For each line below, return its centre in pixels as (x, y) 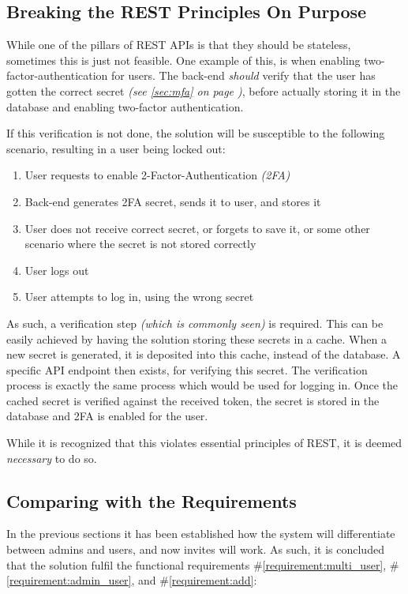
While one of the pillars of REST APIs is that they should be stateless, (179, 45)
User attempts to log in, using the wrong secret (139, 297)
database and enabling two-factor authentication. (125, 106)
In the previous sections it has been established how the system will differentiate (201, 534)
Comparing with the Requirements (152, 500)
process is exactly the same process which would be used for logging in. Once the (202, 385)
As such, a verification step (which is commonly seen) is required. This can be (195, 323)
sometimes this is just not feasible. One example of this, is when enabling (183, 60)
